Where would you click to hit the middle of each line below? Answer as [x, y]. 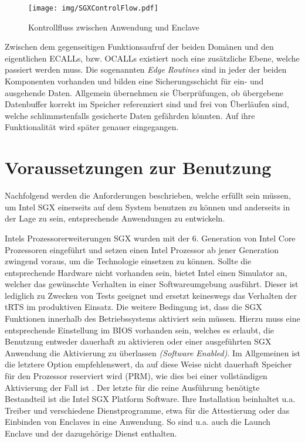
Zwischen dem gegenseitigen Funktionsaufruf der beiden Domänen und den [139, 47]
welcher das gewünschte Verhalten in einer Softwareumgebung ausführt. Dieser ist [152, 284]
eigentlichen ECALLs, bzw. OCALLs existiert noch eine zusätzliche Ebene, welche [152, 58]
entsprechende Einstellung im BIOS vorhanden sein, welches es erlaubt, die [139, 330]
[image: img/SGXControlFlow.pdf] [93, 8]
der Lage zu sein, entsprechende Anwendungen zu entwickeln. [115, 218]
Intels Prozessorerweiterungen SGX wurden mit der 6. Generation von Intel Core [150, 238]
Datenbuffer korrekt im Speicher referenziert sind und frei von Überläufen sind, [147, 104]
